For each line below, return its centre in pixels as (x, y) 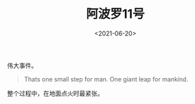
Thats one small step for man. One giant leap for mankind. (106, 79)
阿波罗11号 (115, 14)
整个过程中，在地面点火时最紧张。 (55, 93)
